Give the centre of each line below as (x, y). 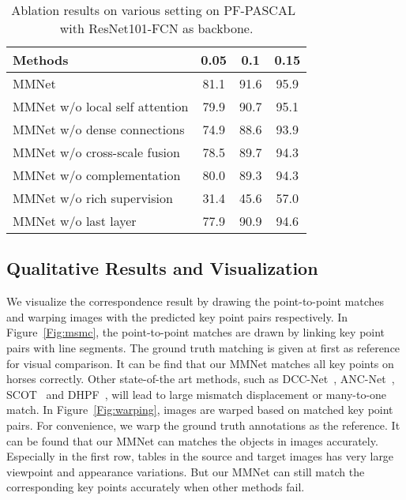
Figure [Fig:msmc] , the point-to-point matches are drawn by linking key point (196, 332)
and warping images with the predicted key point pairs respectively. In (177, 316)
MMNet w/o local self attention (101, 106)
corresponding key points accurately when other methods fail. (156, 487)
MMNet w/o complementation (97, 175)
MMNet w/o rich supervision (93, 198)
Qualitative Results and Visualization (162, 268)
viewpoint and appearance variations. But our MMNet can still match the (186, 471)
